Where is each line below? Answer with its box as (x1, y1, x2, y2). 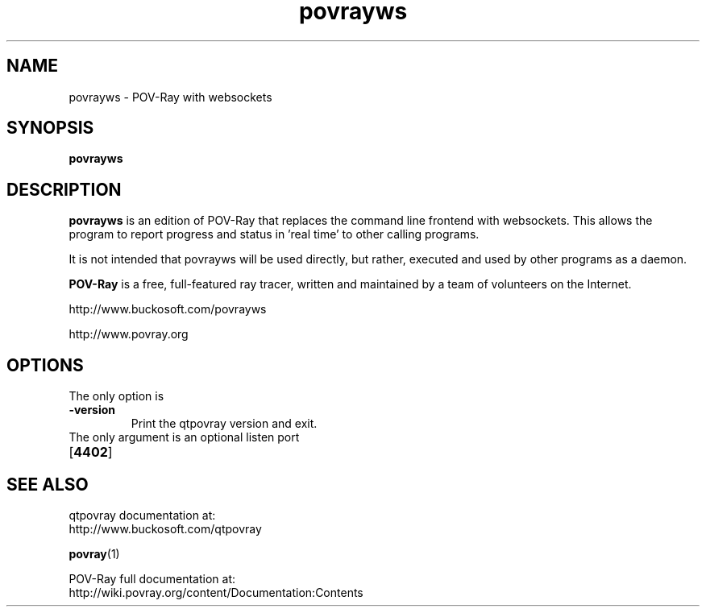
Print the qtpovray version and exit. (131, 416, 318, 431)
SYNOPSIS (6, 118, 94, 139)
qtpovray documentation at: (69, 507, 216, 522)
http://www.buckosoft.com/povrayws (69, 302, 267, 317)
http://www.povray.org (69, 327, 189, 342)
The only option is (69, 389, 164, 404)
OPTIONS (6, 354, 84, 375)
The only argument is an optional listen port (69, 430, 300, 445)
